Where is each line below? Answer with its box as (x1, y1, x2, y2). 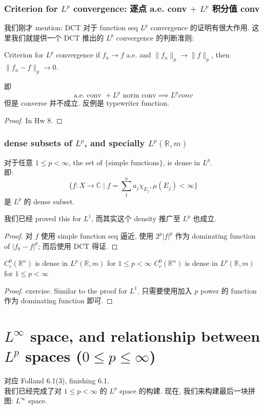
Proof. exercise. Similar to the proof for (4, 285, 128, 296)
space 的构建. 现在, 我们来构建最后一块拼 (119, 385, 255, 396)
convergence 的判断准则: (116, 32, 194, 43)
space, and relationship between (30, 325, 260, 346)
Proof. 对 (4, 230, 33, 241)
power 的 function (200, 285, 257, 296)
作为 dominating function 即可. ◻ (4, 295, 113, 306)
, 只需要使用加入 (137, 285, 192, 296)
